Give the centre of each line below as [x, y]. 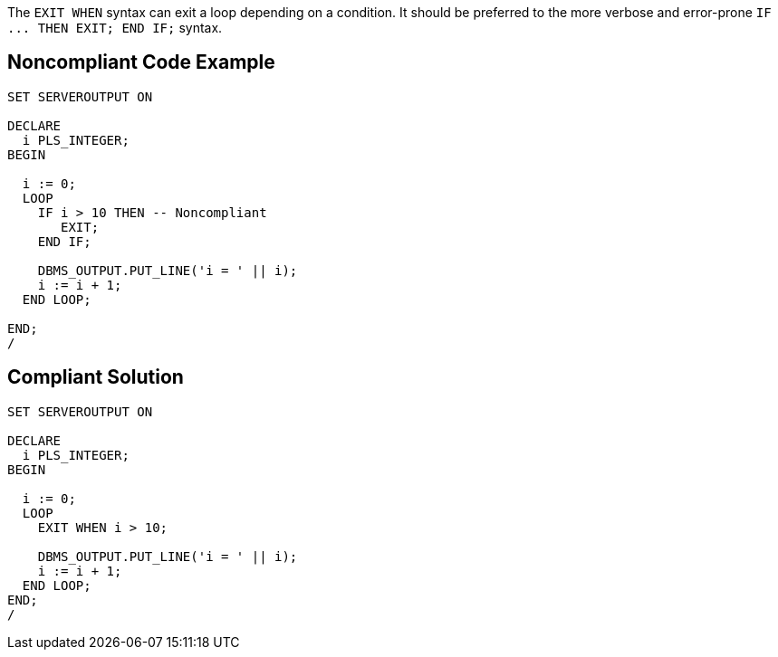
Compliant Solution [96, 377]
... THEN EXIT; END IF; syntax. [115, 28]
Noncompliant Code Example [141, 62]
